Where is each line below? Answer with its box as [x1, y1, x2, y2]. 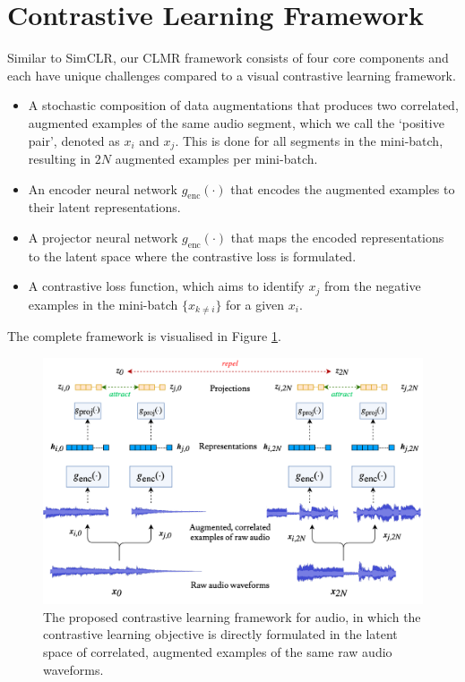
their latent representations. [28, 198, 181, 217]
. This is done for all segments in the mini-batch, [175, 131, 443, 149]
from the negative [323, 277, 421, 295]
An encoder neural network [28, 179, 177, 198]
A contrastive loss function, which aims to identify [28, 277, 305, 295]
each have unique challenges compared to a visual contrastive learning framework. [7, 65, 456, 84]
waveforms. [43, 660, 104, 678]
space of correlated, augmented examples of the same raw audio [43, 642, 392, 661]
